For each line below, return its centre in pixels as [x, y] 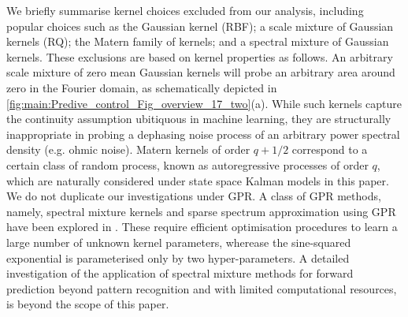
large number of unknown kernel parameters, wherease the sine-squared [179, 242]
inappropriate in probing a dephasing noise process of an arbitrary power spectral [203, 134]
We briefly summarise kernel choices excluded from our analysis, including [185, 10]
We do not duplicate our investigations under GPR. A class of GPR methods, [194, 196]
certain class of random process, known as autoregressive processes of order [187, 164]
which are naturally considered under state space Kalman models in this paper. [198, 180]
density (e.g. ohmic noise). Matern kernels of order [128, 149]
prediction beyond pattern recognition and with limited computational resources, [202, 288]
